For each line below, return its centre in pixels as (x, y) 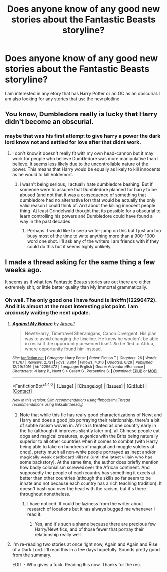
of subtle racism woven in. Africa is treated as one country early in (88, 425)
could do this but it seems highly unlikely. (69, 246)
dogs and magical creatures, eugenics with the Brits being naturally (89, 436)
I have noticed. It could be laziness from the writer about (85, 503)
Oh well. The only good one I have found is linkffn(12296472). (81, 300)
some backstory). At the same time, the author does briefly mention (89, 462)
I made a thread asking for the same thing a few (80, 262)
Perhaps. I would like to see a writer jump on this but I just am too (94, 230)
